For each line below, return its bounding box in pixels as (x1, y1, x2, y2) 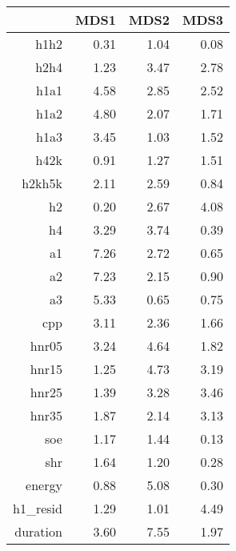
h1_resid (13, 499, 62, 517)
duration (14, 522, 62, 541)
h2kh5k (22, 174, 62, 192)
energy (26, 476, 62, 494)
